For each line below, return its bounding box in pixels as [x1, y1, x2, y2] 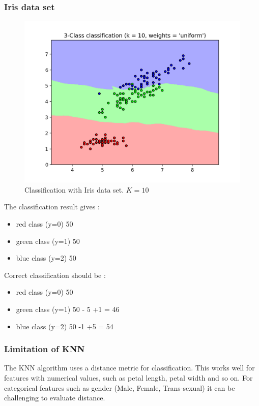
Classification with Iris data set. [24, 184, 124, 195]
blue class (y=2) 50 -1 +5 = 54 [16, 321, 113, 331]
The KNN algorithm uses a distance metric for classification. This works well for [4, 362, 255, 373]
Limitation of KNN [4, 342, 85, 355]
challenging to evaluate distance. [4, 392, 105, 403]
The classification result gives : [4, 201, 100, 212]
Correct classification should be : [4, 269, 106, 280]
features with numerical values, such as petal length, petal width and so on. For [4, 372, 253, 383]
